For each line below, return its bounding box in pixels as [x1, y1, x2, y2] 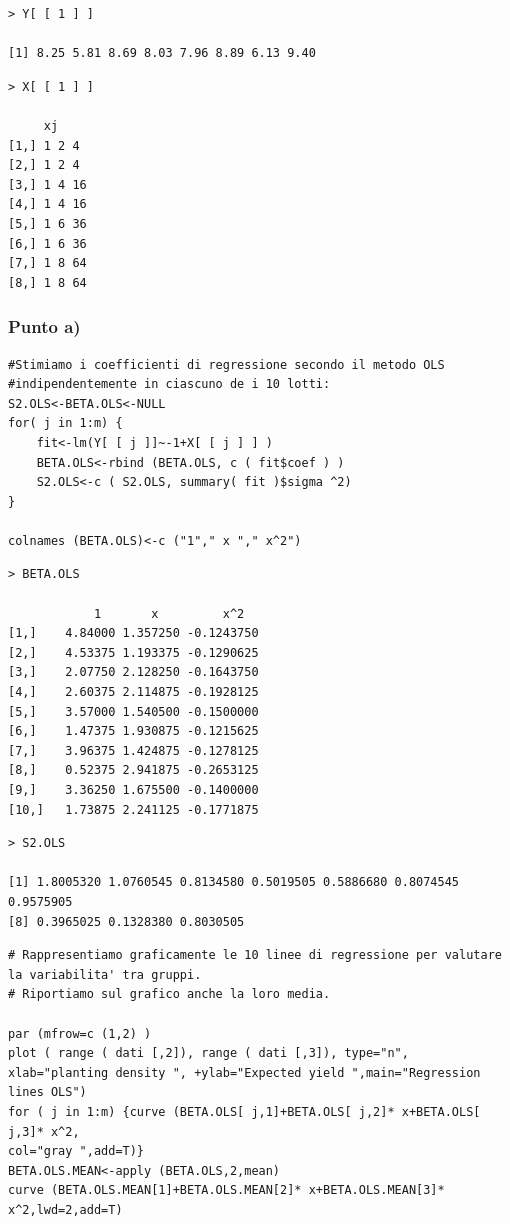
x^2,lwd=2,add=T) [8, 1202, 123, 1217]
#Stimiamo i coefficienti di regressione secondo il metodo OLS [8, 357, 445, 372]
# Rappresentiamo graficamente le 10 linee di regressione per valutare [8, 948, 502, 963]
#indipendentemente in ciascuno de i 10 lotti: [8, 377, 331, 392]
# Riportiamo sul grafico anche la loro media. [8, 987, 331, 1002]
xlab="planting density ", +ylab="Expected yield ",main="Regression [8, 1065, 481, 1080]
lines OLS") [8, 1085, 87, 1100]
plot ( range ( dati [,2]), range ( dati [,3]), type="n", [8, 1046, 409, 1061]
